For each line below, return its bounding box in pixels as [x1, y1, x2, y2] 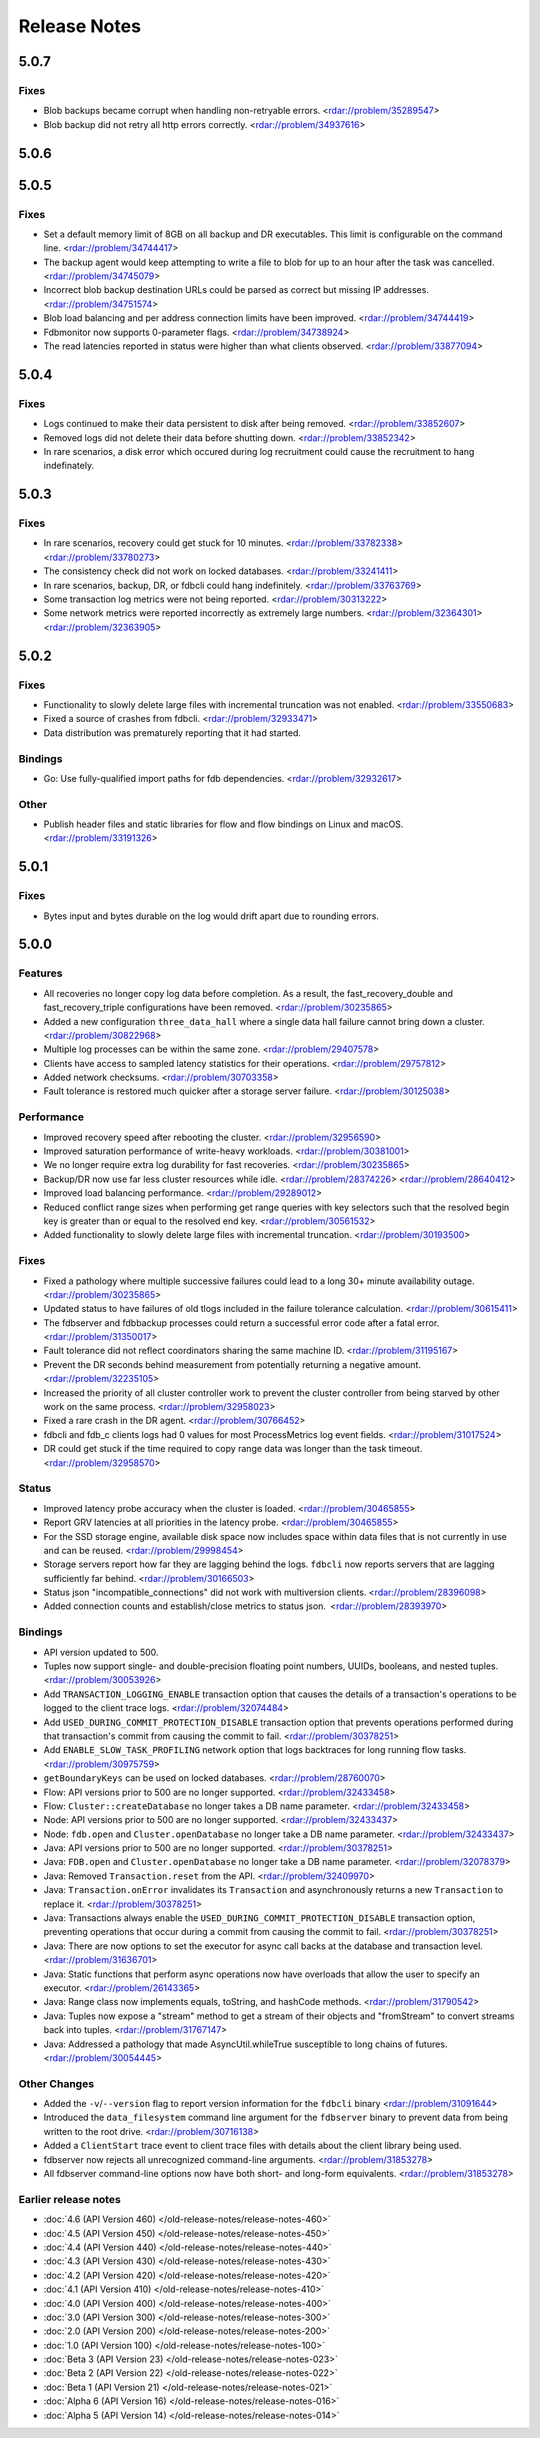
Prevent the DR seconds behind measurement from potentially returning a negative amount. [43, 1358, 422, 1370]
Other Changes [18, 2076, 95, 2090]
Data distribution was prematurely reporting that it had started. [43, 726, 302, 739]
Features [18, 966, 63, 980]
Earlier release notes [18, 2192, 122, 2206]
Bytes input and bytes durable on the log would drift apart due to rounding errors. [43, 910, 380, 922]
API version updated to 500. [43, 1646, 159, 1658]
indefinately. [43, 460, 95, 472]
